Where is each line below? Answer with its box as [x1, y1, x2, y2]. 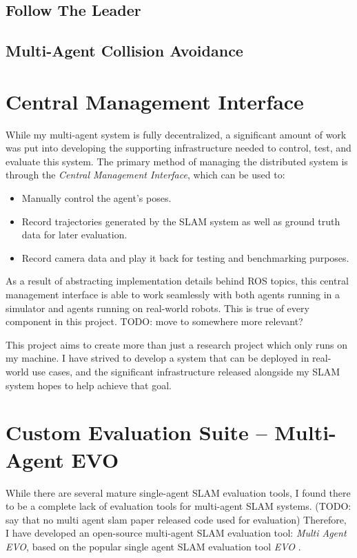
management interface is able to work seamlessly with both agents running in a [6, 287, 340, 302]
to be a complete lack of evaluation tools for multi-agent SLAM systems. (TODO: [6, 499, 351, 513]
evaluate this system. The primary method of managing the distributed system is [6, 154, 348, 168]
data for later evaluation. [21, 227, 127, 242]
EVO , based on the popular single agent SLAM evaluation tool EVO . [6, 539, 301, 553]
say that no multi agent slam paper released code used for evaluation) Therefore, [6, 512, 347, 526]
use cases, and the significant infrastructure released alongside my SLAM [32, 364, 340, 378]
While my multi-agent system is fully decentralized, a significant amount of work [6, 127, 347, 141]
